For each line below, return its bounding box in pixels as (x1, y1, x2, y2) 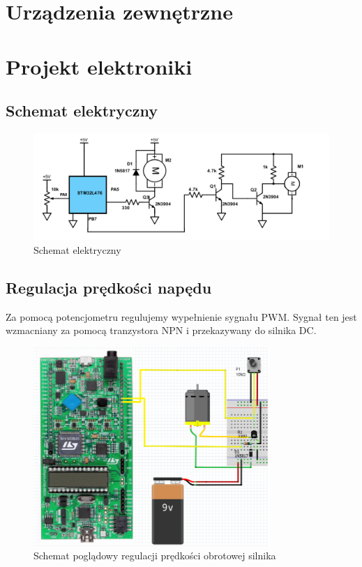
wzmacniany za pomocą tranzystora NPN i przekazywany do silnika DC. (6, 323, 317, 338)
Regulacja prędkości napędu (6, 276, 212, 298)
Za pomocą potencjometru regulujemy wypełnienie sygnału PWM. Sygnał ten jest (6, 309, 357, 324)
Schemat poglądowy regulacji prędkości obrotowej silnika (33, 548, 276, 563)
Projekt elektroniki (6, 52, 193, 80)
